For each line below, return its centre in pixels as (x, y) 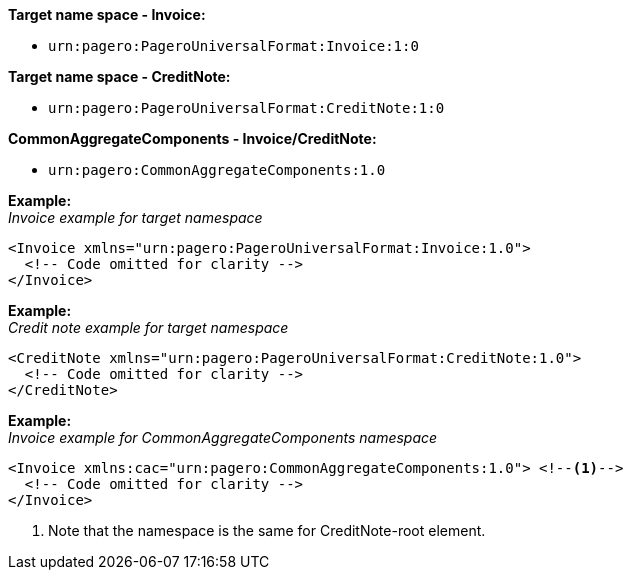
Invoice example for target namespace (135, 217)
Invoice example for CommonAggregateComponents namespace (223, 437)
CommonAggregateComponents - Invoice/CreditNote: (192, 138)
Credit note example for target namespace (148, 327)
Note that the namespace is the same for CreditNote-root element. (267, 530)
